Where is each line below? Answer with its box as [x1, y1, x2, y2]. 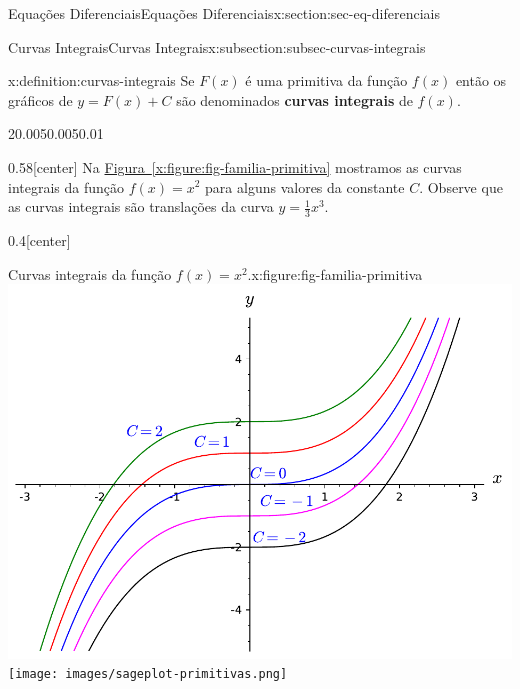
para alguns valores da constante [205, 176, 405, 197]
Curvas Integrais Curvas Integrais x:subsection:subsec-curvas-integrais [8, 36, 426, 57]
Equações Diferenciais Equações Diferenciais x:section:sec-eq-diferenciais [8, 3, 440, 23]
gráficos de [8, 89, 73, 110]
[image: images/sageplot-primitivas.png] [8, 667, 288, 682]
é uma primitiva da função [245, 70, 408, 91]
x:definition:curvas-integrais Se [8, 70, 195, 91]
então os [455, 70, 507, 91]
